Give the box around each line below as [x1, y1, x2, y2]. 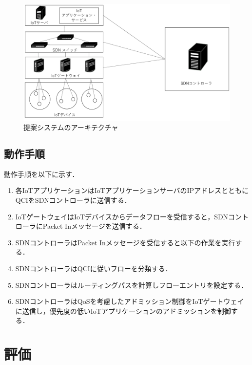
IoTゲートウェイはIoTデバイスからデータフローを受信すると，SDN [15, 211, 229, 221]
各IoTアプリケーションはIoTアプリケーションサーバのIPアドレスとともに [15, 185, 249, 195]
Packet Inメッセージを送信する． [42, 221, 146, 231]
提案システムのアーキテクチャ [23, 122, 118, 132]
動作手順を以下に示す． [4, 169, 79, 179]
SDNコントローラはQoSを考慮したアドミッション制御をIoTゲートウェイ [15, 296, 244, 306]
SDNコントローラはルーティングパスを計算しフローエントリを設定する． [15, 279, 248, 290]
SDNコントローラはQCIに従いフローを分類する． [15, 263, 172, 274]
